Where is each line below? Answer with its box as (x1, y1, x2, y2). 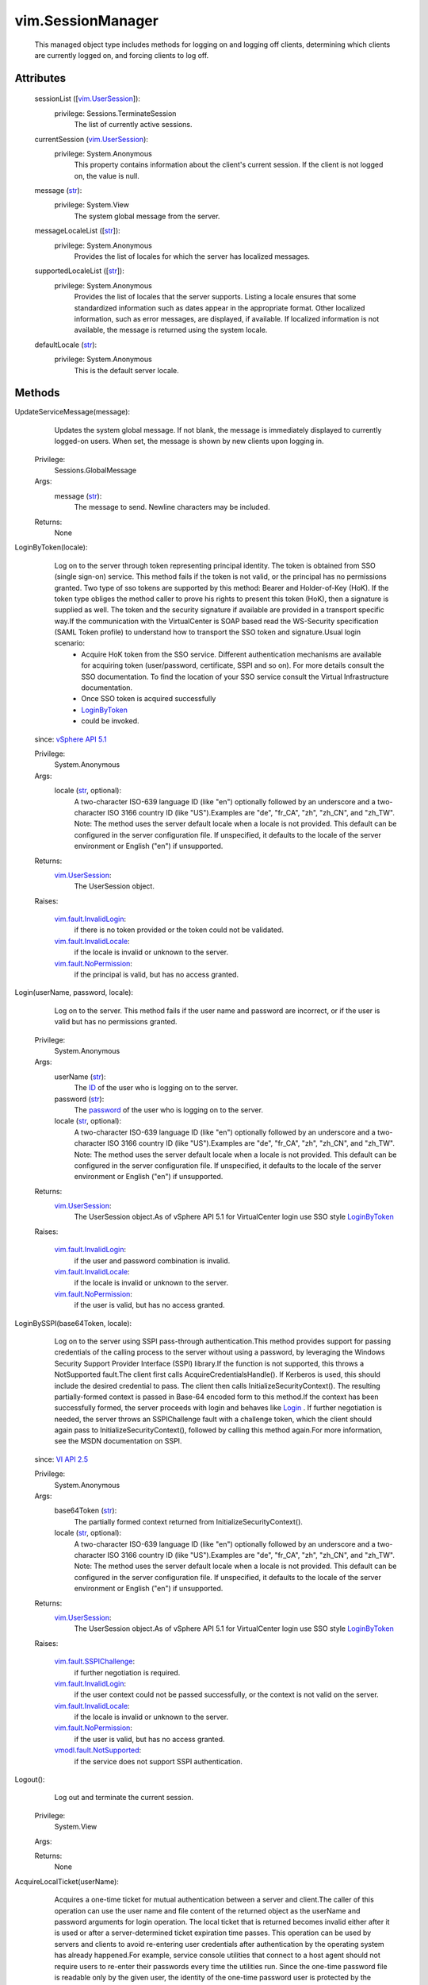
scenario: (54, 638, 85, 648)
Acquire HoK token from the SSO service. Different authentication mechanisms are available (81, 649, 382, 659)
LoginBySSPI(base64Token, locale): (14, 1318, 132, 1328)
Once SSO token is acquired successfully (81, 694, 216, 703)
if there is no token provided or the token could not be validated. (74, 925, 285, 935)
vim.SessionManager (14, 12, 159, 29)
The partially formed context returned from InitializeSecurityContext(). (74, 1517, 303, 1526)
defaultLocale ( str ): (34, 340, 97, 349)
